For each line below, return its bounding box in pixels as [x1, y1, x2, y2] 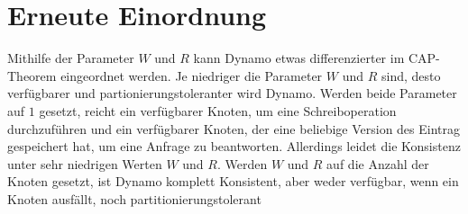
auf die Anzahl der [326, 154, 429, 173]
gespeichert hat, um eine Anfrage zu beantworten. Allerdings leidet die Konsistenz [7, 137, 461, 156]
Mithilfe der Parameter [7, 49, 134, 67]
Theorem [7, 66, 57, 85]
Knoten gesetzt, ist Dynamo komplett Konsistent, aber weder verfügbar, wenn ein [7, 172, 459, 191]
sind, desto [381, 66, 441, 85]
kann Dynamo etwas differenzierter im [193, 49, 405, 67]
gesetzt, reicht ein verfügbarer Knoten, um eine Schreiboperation [39, 101, 397, 120]
